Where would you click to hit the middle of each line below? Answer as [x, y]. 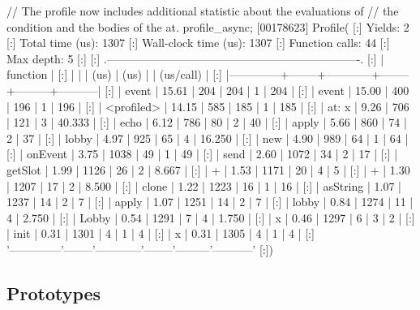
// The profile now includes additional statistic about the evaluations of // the [203, 11]
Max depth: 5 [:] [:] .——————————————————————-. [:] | [195, 58]
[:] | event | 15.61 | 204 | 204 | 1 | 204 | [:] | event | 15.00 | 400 [257, 90]
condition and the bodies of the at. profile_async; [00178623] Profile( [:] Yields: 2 [208, 26]
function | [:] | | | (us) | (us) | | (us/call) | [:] [114, 74]
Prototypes [54, 293]
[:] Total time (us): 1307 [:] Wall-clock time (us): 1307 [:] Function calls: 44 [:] [198, 43]
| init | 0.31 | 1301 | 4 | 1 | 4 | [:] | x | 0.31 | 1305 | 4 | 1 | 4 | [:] [161, 233]
